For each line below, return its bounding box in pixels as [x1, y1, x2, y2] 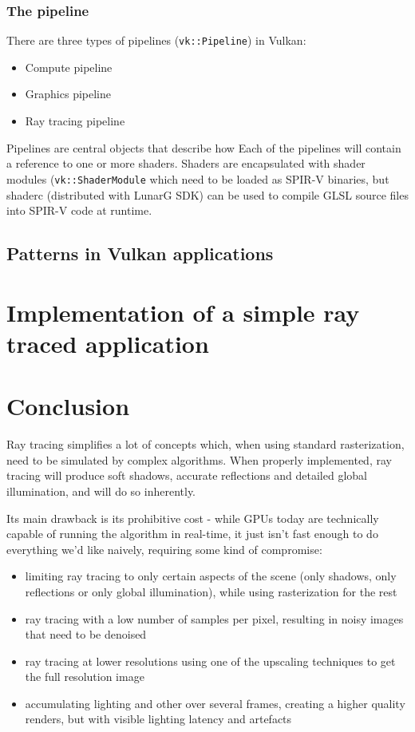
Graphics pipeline [25, 85, 111, 102]
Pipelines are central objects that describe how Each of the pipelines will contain [6, 139, 401, 156]
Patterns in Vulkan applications [6, 241, 274, 266]
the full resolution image [25, 668, 144, 685]
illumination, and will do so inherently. [6, 482, 196, 499]
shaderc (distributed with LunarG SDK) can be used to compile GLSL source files [6, 186, 409, 203]
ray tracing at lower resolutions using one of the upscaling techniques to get [25, 652, 396, 669]
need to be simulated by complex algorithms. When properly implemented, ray [6, 451, 392, 468]
